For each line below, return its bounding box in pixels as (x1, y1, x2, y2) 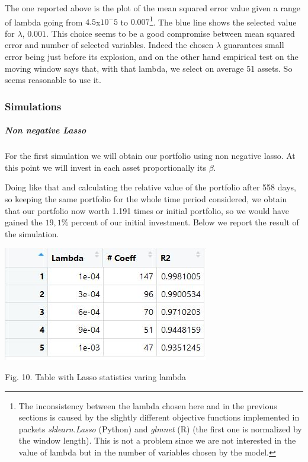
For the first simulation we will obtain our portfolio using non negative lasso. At (5, 149, 296, 162)
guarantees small (223, 39, 284, 51)
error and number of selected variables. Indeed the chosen (5, 39, 214, 51)
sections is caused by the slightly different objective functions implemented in (18, 411, 300, 423)
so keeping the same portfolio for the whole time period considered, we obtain (5, 193, 287, 205)
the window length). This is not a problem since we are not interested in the (18, 434, 296, 447)
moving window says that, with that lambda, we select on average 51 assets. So (5, 62, 293, 74)
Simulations (5, 98, 62, 113)
